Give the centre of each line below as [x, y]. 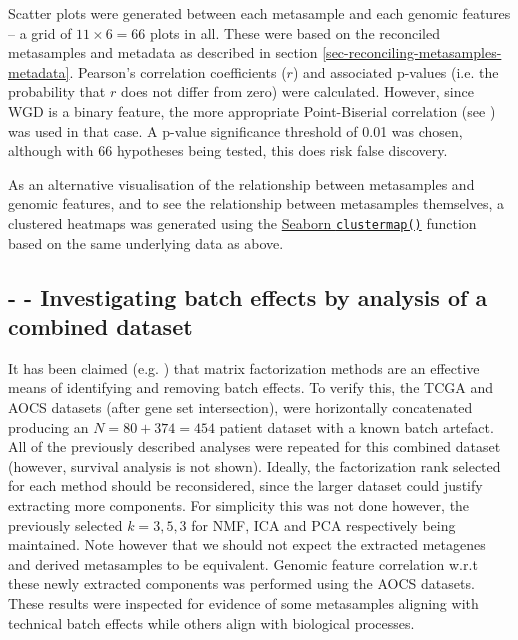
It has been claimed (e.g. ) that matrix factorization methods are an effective [244, 367]
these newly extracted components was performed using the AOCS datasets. [241, 583]
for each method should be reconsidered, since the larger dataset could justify [245, 485]
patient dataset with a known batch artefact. [356, 426]
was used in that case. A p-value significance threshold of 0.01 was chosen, [235, 130]
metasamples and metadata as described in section [163, 52]
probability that [57, 91]
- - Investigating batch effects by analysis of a [248, 296]
